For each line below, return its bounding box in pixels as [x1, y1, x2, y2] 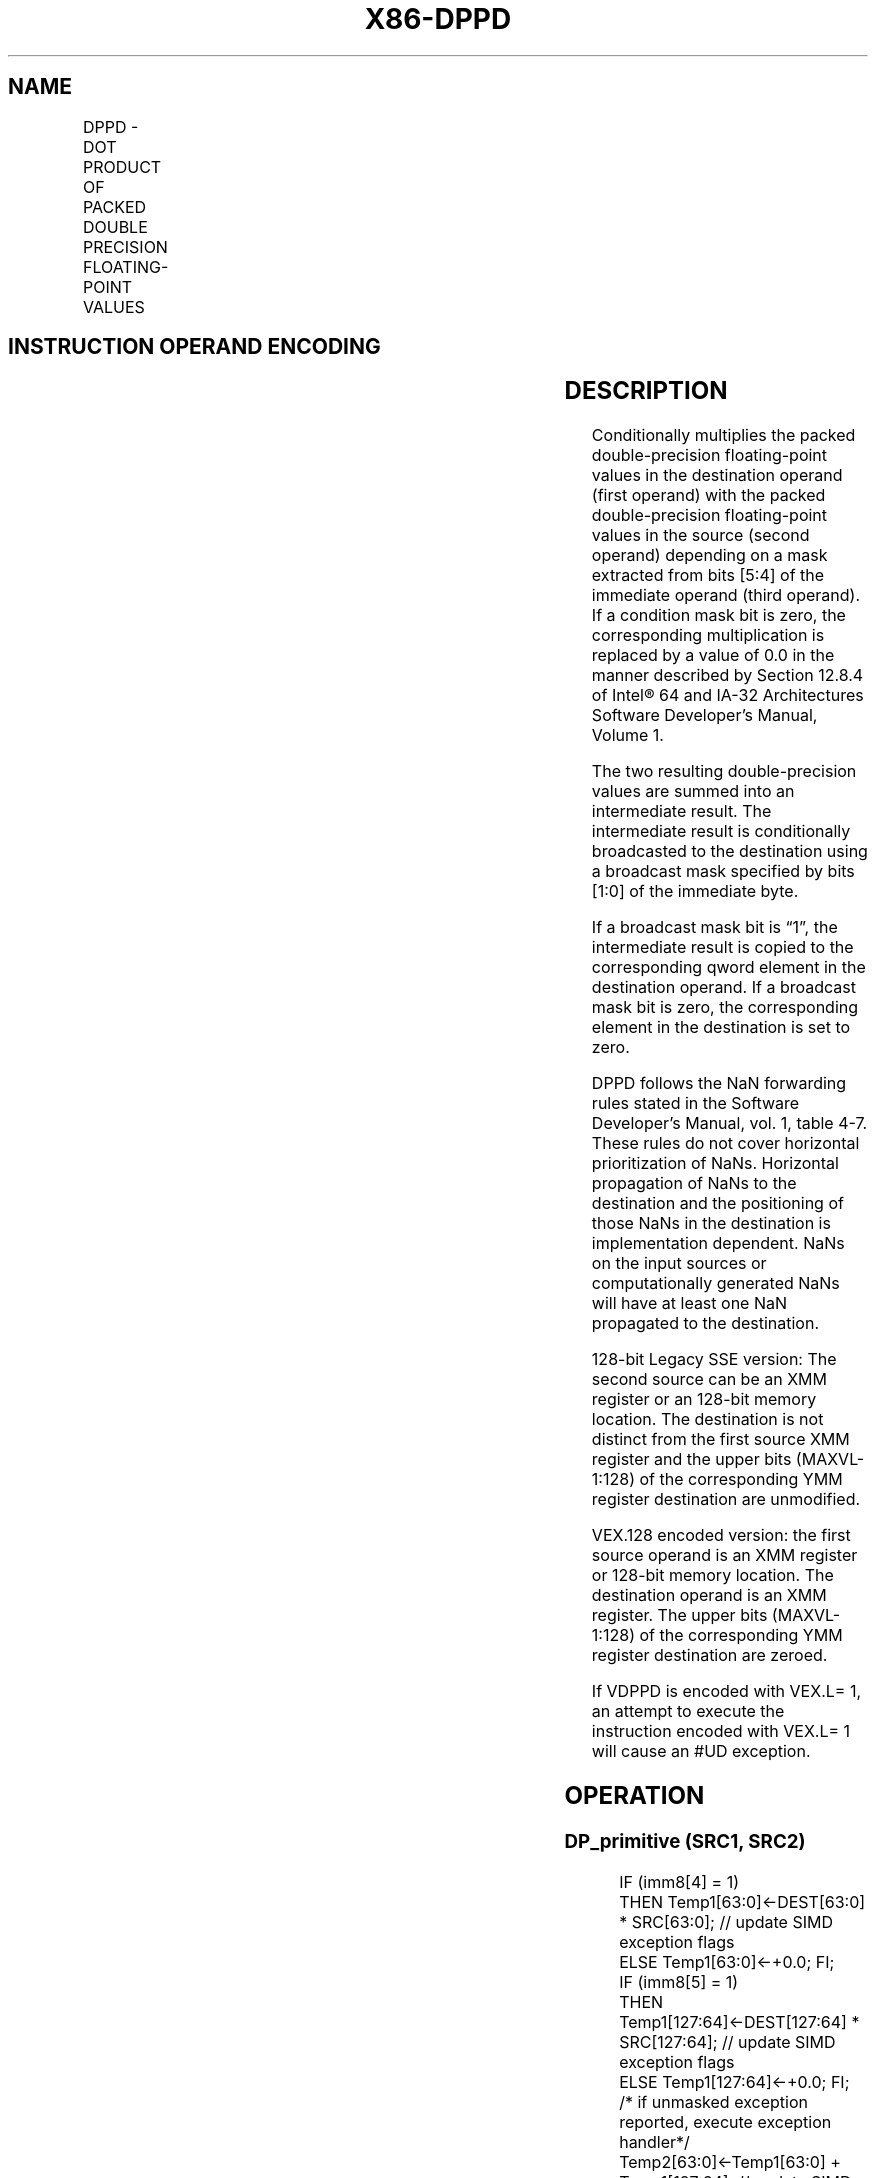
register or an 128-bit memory [591, 1389, 817, 1410]
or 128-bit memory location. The [591, 1565, 834, 1586]
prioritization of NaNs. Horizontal [591, 1153, 839, 1174]
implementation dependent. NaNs [591, 1233, 845, 1254]
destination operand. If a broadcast [591, 977, 856, 998]
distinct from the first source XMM [591, 1429, 850, 1450]
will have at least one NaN [591, 1293, 788, 1314]
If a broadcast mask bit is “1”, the [591, 917, 838, 938]
